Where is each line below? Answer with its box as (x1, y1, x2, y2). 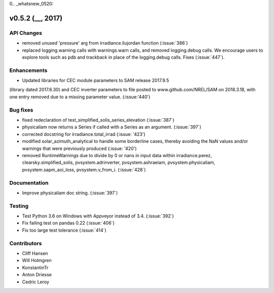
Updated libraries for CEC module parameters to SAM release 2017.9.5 (22, 78, 169, 84)
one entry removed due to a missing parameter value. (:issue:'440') (9, 94, 151, 100)
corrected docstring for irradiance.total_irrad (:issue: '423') (22, 131, 146, 137)
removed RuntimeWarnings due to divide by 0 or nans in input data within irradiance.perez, (22, 152, 212, 158)
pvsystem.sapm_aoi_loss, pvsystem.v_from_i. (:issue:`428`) (22, 166, 146, 172)
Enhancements (9, 66, 48, 74)
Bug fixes (9, 106, 33, 114)
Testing (9, 202, 29, 209)
